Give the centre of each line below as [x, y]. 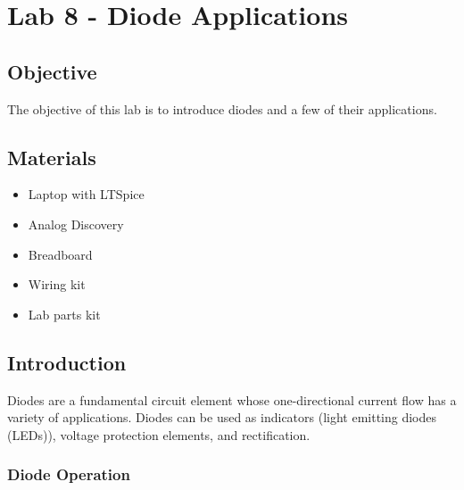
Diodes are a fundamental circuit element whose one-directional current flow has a [232, 399]
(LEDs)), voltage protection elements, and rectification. [159, 434]
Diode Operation [69, 474]
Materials [52, 157]
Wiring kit [57, 284]
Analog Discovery [76, 224]
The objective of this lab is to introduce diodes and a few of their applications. [222, 108]
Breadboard [60, 254]
